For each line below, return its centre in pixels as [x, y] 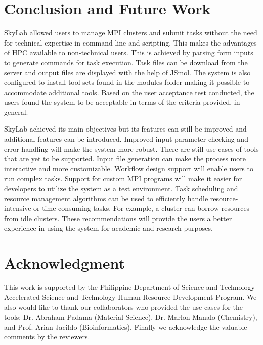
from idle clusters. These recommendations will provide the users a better [118, 218]
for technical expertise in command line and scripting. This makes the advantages [130, 42]
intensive [18, 208]
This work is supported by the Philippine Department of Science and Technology [129, 287]
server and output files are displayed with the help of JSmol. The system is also [127, 72]
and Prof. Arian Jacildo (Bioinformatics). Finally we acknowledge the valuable [126, 327]
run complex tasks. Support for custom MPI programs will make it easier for [123, 178]
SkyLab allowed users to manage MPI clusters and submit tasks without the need [131, 33]
